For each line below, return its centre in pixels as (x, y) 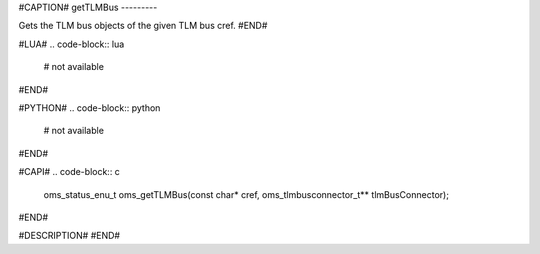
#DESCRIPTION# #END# (69, 236)
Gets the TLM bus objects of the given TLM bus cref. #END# (143, 26)
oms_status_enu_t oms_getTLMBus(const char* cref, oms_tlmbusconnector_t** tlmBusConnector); (246, 194)
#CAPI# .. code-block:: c (69, 172)
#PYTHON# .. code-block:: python (89, 107)
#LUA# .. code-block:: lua (71, 44)
